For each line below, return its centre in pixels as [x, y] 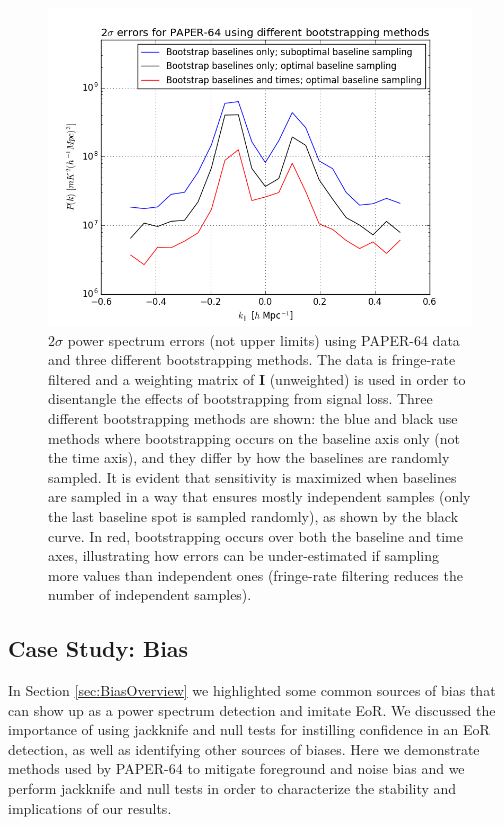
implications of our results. [90, 807]
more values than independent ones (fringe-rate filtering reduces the [255, 574]
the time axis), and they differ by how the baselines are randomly [249, 457]
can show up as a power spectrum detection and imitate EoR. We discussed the [252, 709]
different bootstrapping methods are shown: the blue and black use [253, 417]
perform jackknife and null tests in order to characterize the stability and [232, 788]
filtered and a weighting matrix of [151, 378]
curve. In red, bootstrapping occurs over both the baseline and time [256, 535]
